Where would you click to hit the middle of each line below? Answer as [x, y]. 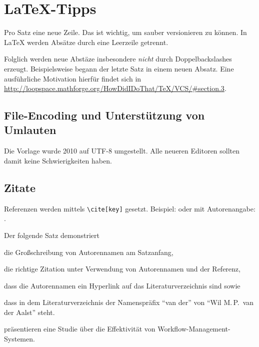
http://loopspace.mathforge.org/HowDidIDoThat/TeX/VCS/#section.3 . [115, 88]
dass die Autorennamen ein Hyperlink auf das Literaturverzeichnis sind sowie [122, 285]
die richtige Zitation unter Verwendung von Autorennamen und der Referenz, [122, 269]
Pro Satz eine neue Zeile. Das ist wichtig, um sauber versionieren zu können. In [125, 32]
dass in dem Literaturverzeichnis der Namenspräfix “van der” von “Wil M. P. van [129, 302]
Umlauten [30, 130]
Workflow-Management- [194, 329]
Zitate [20, 187]
